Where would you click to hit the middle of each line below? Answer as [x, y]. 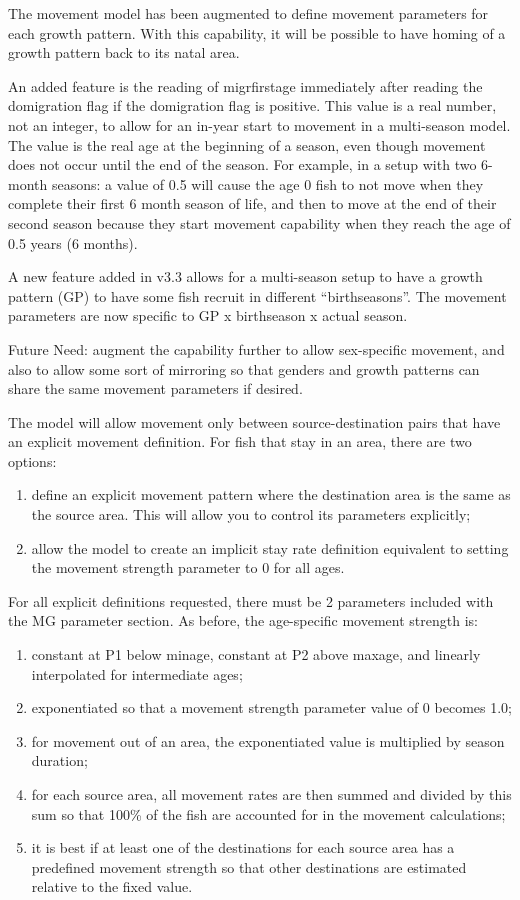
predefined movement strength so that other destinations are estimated [249, 866]
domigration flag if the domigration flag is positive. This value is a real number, [252, 105]
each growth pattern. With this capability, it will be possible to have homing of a [257, 32]
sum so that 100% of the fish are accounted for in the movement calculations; [268, 813]
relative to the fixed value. [112, 886]
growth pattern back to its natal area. [124, 52]
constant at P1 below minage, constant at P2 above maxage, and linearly [256, 654]
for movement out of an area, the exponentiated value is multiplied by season [268, 740]
